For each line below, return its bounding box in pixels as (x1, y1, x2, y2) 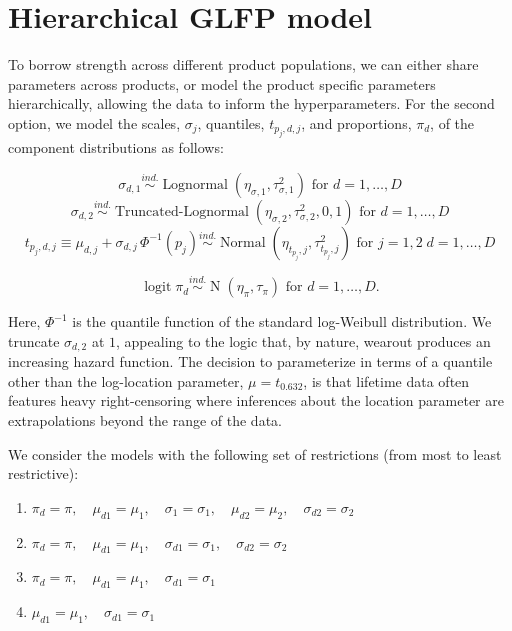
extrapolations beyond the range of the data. (8, 409, 282, 430)
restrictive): (8, 463, 79, 484)
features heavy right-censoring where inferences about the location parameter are (8, 390, 504, 411)
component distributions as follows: (8, 137, 224, 158)
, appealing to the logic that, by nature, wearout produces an (116, 330, 491, 351)
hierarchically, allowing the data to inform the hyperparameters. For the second (8, 93, 495, 114)
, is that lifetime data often (303, 370, 470, 391)
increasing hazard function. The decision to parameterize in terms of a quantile (8, 351, 493, 372)
